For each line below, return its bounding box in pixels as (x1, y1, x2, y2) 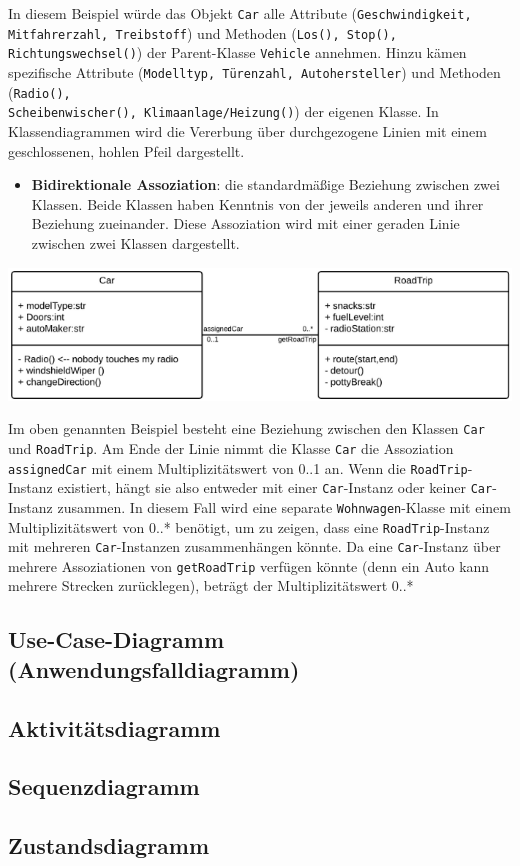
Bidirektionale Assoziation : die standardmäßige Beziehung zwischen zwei (31, 174, 500, 195)
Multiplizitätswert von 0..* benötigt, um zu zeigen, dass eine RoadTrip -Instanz (8, 516, 490, 537)
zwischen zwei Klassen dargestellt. (31, 232, 240, 253)
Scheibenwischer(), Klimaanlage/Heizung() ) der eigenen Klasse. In (8, 101, 439, 122)
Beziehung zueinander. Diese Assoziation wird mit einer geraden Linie (31, 213, 460, 234)
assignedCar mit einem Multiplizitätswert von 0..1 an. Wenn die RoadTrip (8, 457, 468, 478)
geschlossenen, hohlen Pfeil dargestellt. (8, 140, 245, 161)
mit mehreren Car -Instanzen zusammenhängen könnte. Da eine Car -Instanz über (8, 536, 501, 557)
